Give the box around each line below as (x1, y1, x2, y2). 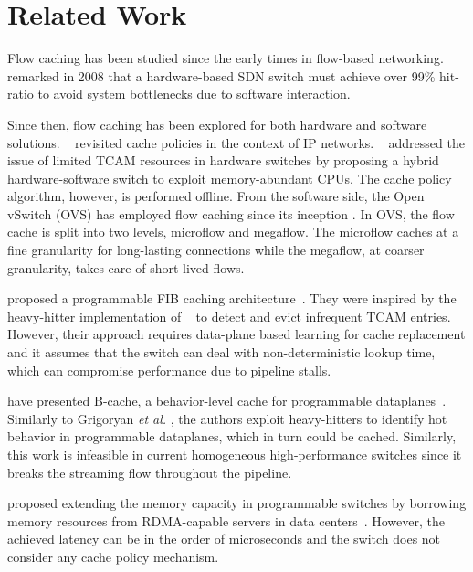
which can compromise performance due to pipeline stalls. (7, 360, 331, 379)
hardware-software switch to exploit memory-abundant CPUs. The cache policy (7, 168, 452, 187)
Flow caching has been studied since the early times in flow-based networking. (7, 48, 444, 68)
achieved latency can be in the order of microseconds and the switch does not (7, 529, 441, 548)
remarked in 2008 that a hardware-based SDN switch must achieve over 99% (7, 66, 436, 85)
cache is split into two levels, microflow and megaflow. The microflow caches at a (7, 222, 459, 241)
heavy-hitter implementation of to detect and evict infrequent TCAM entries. (7, 306, 451, 325)
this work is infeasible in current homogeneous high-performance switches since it (7, 445, 462, 463)
